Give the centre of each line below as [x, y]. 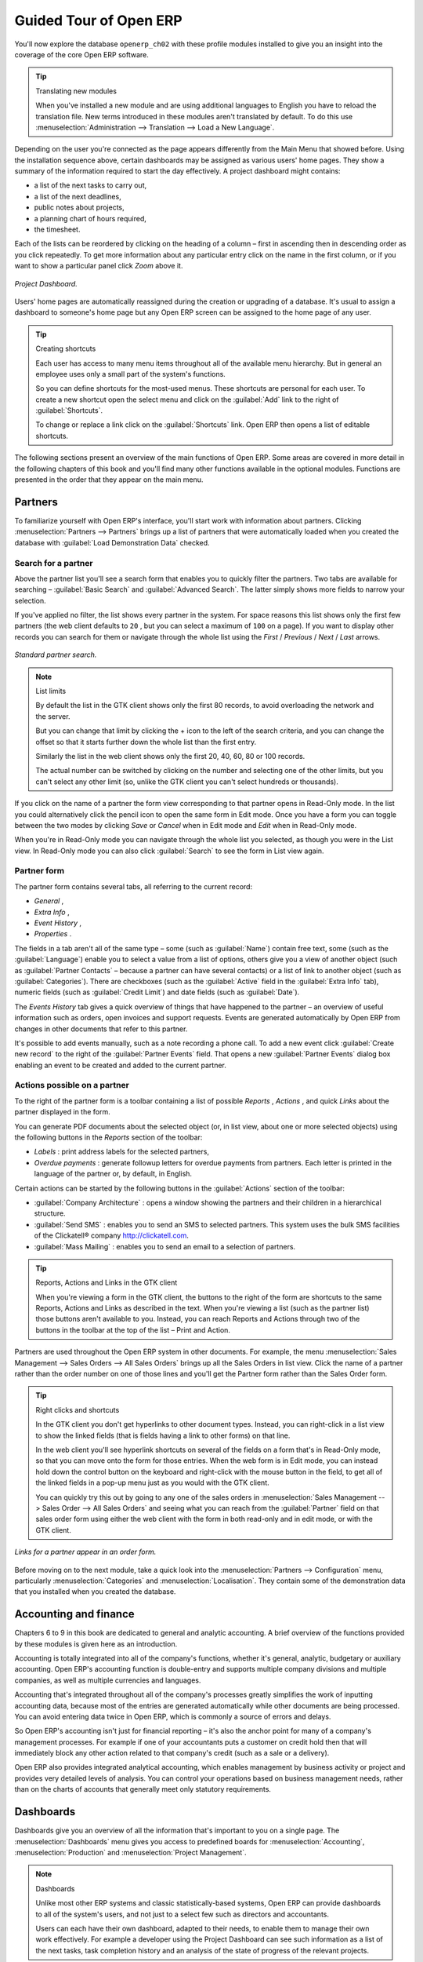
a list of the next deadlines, [78, 196]
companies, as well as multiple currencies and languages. [108, 1680]
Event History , [58, 923]
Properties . [53, 934]
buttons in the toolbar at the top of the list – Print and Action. [133, 1329]
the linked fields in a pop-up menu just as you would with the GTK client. [152, 1482]
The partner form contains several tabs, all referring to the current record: [134, 886]
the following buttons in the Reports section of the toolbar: [108, 1137]
